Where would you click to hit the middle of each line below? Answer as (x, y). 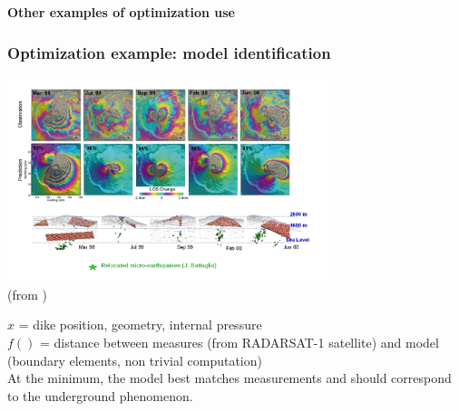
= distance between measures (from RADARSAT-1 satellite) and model (239, 342)
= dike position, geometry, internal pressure (140, 325)
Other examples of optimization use (121, 12)
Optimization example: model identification (169, 52)
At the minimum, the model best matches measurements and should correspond (229, 378)
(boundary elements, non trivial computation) (135, 360)
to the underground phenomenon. (100, 395)
